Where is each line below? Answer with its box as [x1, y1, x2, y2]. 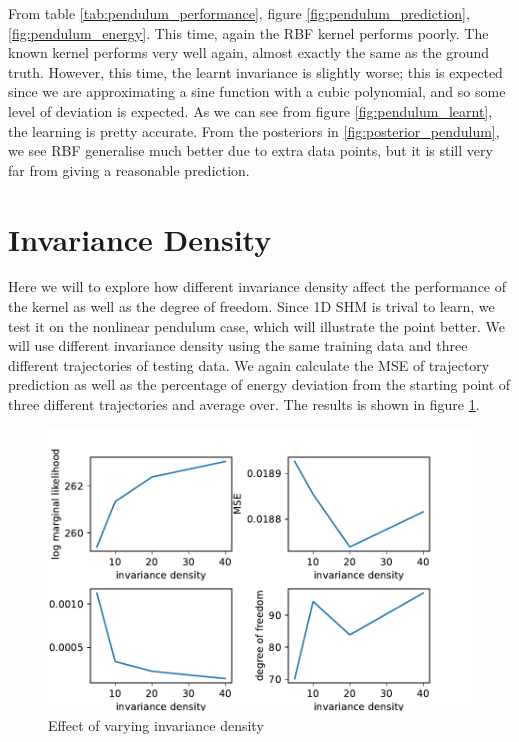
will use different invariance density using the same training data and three [8, 335, 468, 356]
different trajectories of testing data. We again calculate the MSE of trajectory [8, 354, 490, 375]
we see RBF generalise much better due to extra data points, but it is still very [8, 140, 493, 161]
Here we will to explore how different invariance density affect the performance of [8, 276, 507, 297]
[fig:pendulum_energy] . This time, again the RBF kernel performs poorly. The [8, 22, 489, 43]
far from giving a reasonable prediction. [8, 159, 250, 180]
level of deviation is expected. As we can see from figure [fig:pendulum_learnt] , [8, 100, 493, 121]
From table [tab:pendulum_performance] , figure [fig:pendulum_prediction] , [8, 3, 470, 23]
